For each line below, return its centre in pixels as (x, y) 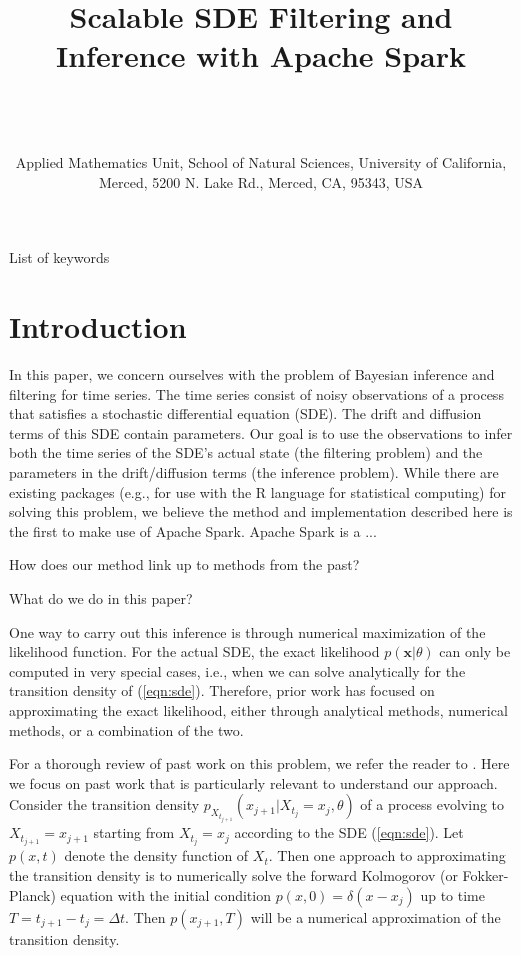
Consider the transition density (104, 804)
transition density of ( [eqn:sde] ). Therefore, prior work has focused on (222, 690)
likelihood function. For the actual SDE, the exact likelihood (194, 651)
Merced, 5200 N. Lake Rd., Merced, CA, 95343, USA (260, 181)
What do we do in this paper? (101, 597)
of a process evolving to (432, 804)
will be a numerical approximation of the (375, 916)
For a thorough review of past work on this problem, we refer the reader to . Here (259, 763)
